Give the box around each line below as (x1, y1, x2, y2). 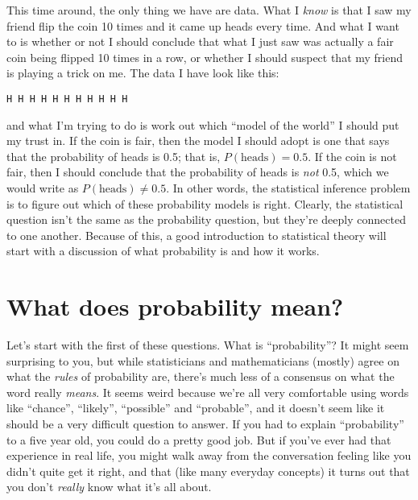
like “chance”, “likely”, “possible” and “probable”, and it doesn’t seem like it (6, 399, 385, 416)
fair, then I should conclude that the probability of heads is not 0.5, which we (6, 163, 389, 180)
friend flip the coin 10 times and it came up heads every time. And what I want (6, 17, 399, 34)
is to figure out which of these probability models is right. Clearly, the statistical (6, 195, 404, 212)
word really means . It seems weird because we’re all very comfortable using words (6, 383, 409, 400)
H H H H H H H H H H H (6, 93, 128, 105)
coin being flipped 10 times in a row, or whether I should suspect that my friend (6, 48, 404, 65)
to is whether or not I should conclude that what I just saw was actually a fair (6, 33, 394, 50)
